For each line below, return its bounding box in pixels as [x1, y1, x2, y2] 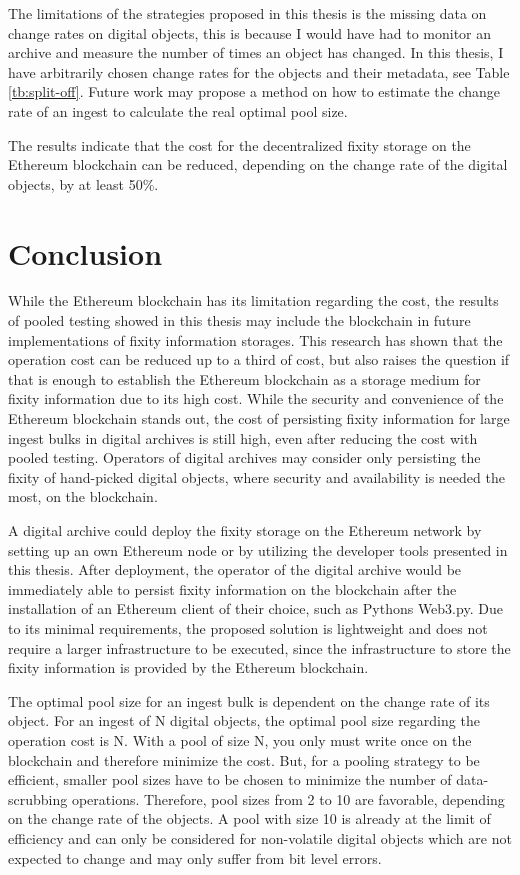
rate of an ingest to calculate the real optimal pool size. [8, 100, 348, 121]
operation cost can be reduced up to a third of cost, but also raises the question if [8, 349, 510, 370]
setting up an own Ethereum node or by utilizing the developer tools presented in [8, 539, 508, 560]
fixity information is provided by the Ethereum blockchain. [8, 657, 369, 678]
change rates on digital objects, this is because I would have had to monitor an [8, 22, 492, 43]
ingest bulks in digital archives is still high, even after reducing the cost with [8, 427, 478, 448]
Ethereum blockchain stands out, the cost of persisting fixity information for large [8, 408, 510, 429]
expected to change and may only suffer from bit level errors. [8, 847, 382, 868]
